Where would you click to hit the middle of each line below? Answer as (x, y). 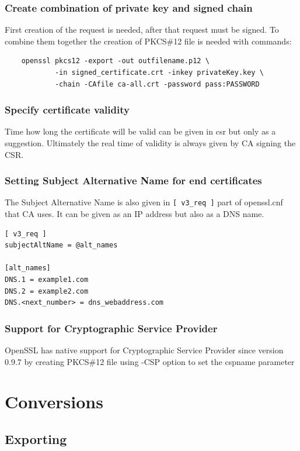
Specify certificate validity (67, 110)
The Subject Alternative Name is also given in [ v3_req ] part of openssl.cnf (144, 202)
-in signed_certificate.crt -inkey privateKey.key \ (159, 73)
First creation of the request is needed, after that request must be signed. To (142, 30)
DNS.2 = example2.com (47, 291)
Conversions (54, 402)
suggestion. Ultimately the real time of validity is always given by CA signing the (150, 143)
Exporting (36, 438)
